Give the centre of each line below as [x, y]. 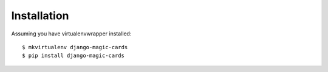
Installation [40, 16]
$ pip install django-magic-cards [73, 56]
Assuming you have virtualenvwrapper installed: [71, 34]
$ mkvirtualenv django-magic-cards [75, 47]
